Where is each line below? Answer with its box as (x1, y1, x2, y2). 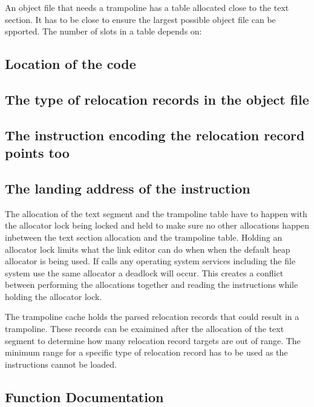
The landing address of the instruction (5, 178, 250, 197)
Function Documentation (5, 387, 164, 406)
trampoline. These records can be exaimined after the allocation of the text (5, 322, 284, 335)
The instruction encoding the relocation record (5, 125, 305, 144)
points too (5, 143, 70, 162)
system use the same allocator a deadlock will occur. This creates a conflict (5, 266, 284, 279)
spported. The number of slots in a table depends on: (5, 25, 202, 37)
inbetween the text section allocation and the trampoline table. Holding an (5, 230, 283, 243)
